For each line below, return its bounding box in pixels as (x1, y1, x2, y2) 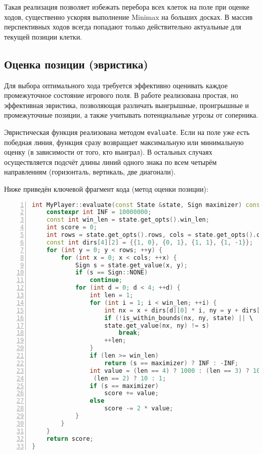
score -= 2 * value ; (104, 405, 173, 412)
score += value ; (104, 390, 159, 397)
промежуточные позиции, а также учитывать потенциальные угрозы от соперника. (4, 110, 258, 120)
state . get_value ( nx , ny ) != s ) (104, 322, 209, 329)
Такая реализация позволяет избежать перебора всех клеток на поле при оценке (4, 2, 249, 12)
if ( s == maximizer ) (90, 382, 159, 390)
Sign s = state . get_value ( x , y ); (75, 261, 188, 269)
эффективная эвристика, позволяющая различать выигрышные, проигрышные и (4, 99, 249, 110)
